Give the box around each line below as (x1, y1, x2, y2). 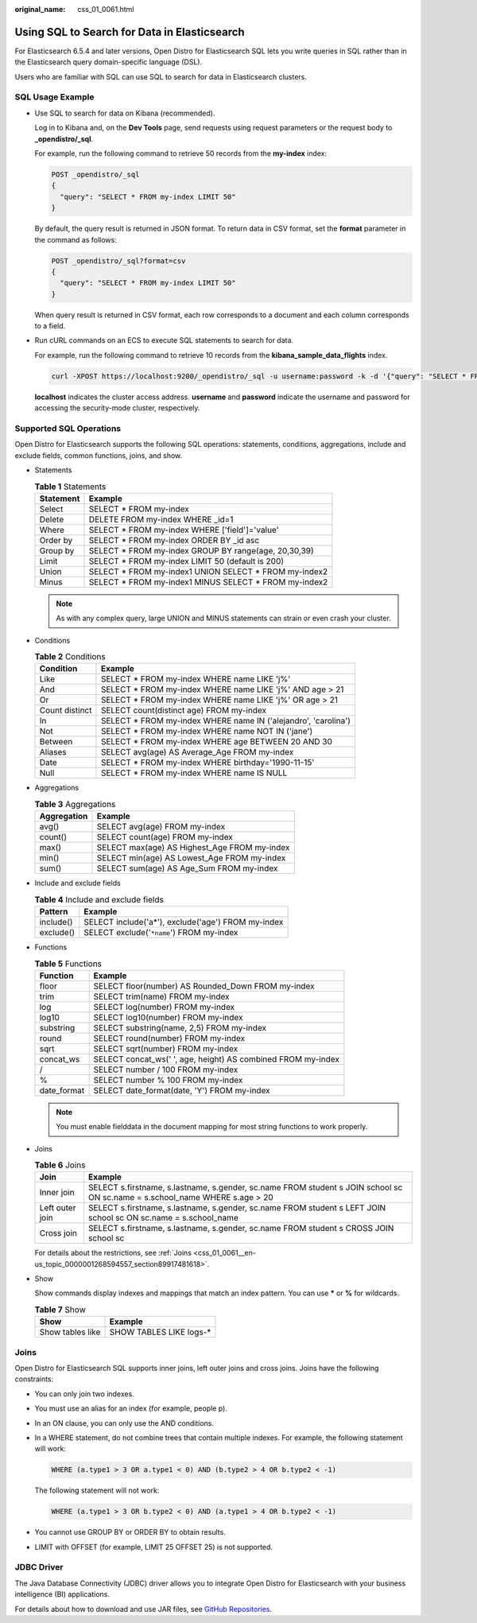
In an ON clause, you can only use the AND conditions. (34, 1418, 215, 1427)
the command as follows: (34, 235, 117, 244)
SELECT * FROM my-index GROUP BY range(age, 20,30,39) (88, 545, 314, 556)
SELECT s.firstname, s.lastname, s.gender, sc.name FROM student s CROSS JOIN (87, 1223, 394, 1234)
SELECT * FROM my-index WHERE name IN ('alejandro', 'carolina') (100, 716, 351, 727)
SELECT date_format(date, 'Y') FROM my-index (93, 1085, 270, 1096)
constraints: (14, 1374, 54, 1384)
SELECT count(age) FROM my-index (96, 832, 234, 843)
